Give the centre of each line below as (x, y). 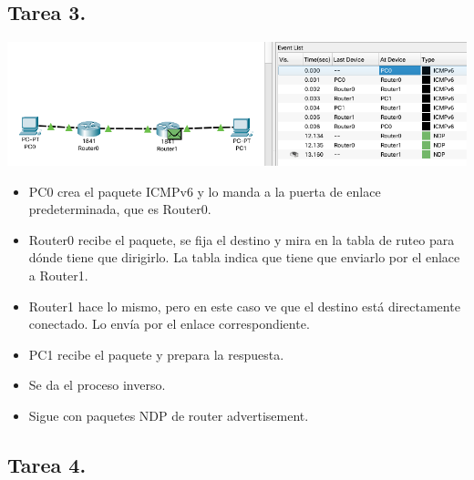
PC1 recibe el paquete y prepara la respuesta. (156, 354)
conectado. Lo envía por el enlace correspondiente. (169, 324)
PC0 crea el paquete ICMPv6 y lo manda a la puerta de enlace (205, 191)
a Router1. (58, 275)
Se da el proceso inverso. (97, 385)
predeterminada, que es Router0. (120, 209)
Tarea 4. (47, 464)
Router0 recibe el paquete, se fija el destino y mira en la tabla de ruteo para (242, 239)
